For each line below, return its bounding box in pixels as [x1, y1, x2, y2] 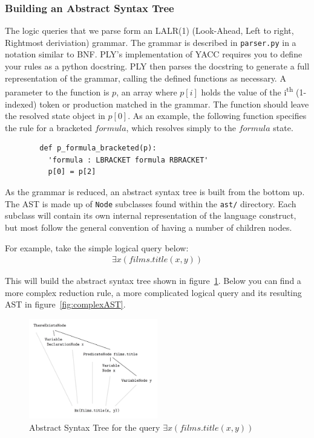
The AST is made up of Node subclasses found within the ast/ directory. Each [5, 197, 296, 210]
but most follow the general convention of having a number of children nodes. [5, 221, 292, 233]
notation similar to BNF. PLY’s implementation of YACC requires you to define [5, 48, 303, 60]
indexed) [5, 97, 37, 110]
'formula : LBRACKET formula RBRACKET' [48, 155, 209, 164]
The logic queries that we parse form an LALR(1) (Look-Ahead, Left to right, [5, 24, 294, 37]
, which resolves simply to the [126, 121, 237, 134]
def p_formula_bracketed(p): [39, 144, 157, 153]
